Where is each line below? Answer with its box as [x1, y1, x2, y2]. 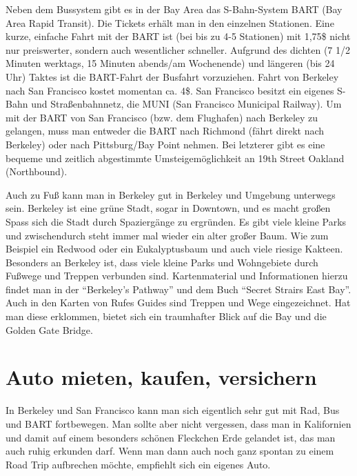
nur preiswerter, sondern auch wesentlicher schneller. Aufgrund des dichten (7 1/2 [6, 42, 351, 57]
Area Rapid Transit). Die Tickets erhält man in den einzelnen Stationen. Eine [6, 15, 334, 30]
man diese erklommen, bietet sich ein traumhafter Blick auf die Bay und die [6, 309, 327, 324]
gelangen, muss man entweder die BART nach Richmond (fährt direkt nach [6, 123, 325, 138]
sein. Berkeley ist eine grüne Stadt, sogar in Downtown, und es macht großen [6, 201, 331, 215]
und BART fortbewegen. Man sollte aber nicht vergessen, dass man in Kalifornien [6, 416, 351, 430]
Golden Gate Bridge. [6, 322, 93, 337]
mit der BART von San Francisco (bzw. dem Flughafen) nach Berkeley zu [6, 110, 318, 124]
